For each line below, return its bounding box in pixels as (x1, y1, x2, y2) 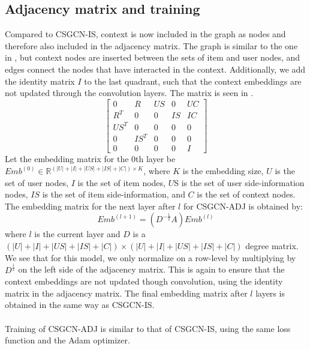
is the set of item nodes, (77, 176, 165, 189)
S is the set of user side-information (174, 176, 305, 189)
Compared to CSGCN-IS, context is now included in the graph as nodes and (5, 28, 286, 40)
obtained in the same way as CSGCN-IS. (5, 298, 155, 311)
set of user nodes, (5, 176, 69, 189)
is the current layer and (34, 228, 121, 240)
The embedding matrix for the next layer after (5, 199, 176, 212)
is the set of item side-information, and (42, 188, 185, 201)
